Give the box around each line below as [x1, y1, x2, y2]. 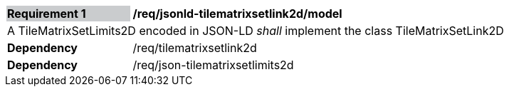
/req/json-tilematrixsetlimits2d [132, 58, 294, 72]
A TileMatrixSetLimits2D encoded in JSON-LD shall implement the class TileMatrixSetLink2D [7, 24, 504, 38]
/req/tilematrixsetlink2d [132, 41, 257, 55]
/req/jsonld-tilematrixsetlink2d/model [132, 6, 342, 21]
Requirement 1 [7, 6, 86, 21]
